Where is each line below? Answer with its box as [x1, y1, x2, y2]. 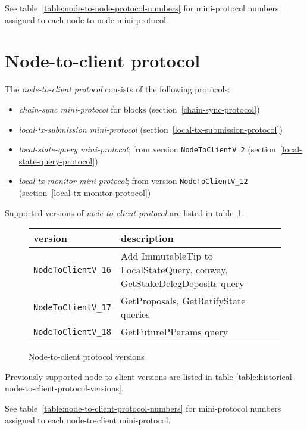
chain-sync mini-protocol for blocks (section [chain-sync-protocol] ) [18, 102, 260, 115]
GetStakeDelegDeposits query [120, 276, 245, 291]
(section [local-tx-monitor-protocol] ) [18, 186, 151, 198]
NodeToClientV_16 [33, 264, 111, 275]
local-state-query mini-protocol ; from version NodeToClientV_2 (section [18, 143, 276, 155]
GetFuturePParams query [120, 325, 228, 339]
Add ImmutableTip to [120, 249, 213, 263]
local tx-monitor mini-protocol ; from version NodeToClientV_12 [18, 175, 248, 187]
